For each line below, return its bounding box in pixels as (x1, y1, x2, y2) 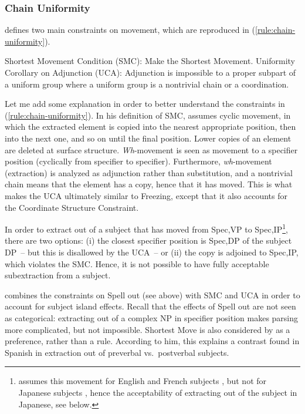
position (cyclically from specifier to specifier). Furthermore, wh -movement (5, 155, 272, 167)
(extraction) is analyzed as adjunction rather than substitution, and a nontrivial (5, 166, 293, 179)
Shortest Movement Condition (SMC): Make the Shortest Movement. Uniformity (5, 55, 295, 67)
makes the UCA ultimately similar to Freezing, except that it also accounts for (5, 189, 288, 201)
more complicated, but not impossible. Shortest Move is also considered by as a (5, 323, 290, 335)
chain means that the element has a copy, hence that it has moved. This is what (5, 178, 293, 190)
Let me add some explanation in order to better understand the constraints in (5, 97, 285, 110)
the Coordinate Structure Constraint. (5, 201, 139, 213)
